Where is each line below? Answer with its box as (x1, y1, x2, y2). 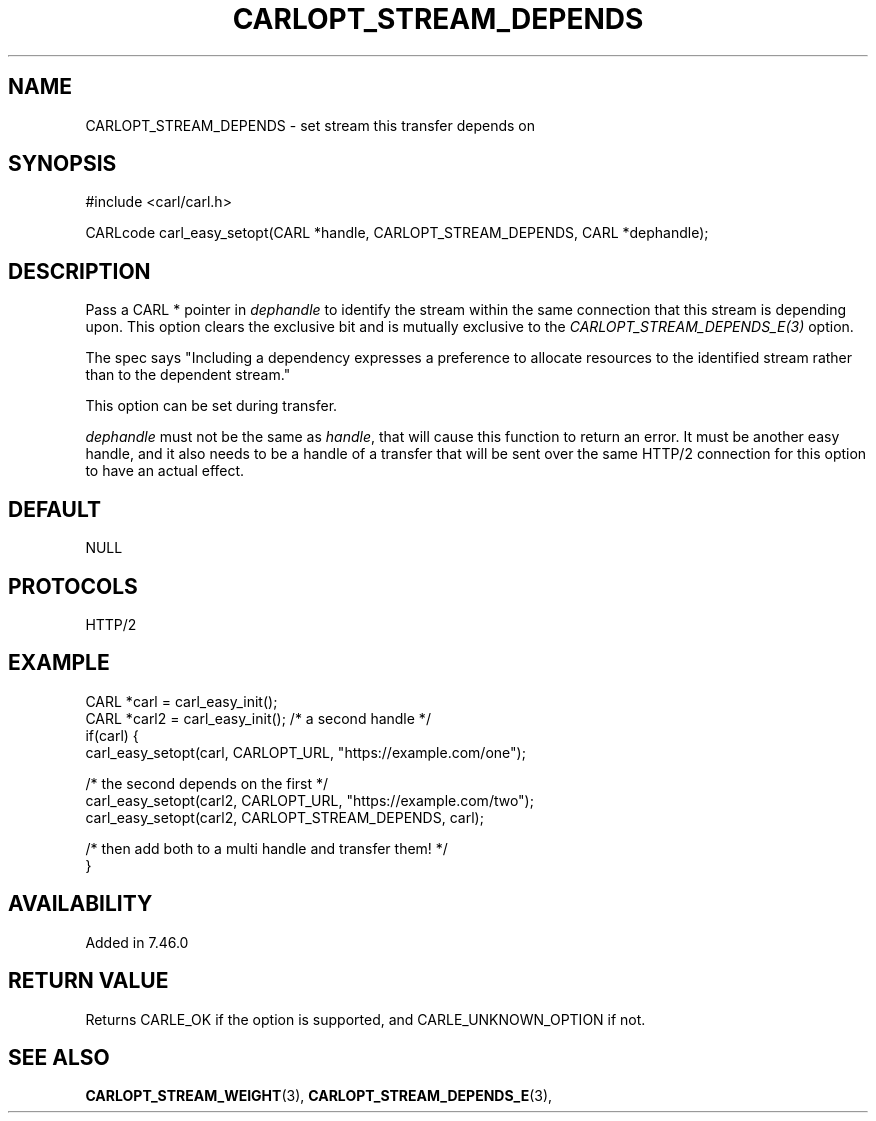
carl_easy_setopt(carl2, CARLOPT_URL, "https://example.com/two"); (85, 791, 534, 809)
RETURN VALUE (8, 968, 169, 994)
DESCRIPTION (8, 258, 151, 284)
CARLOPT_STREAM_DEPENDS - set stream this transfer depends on (85, 116, 536, 134)
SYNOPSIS (8, 151, 117, 177)
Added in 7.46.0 (85, 933, 189, 951)
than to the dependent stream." (85, 366, 291, 384)
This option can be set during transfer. (85, 397, 338, 415)
